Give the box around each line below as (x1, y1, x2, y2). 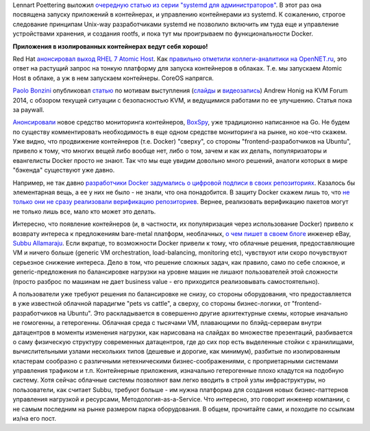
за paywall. (12, 105, 45, 114)
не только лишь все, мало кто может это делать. (12, 207, 156, 215)
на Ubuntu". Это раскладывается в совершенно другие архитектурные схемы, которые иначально (58, 309, 348, 317)
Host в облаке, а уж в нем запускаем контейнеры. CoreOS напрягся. (12, 74, 214, 82)
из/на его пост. (12, 415, 56, 423)
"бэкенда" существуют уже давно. (12, 166, 115, 174)
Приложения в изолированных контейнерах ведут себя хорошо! (12, 42, 208, 51)
